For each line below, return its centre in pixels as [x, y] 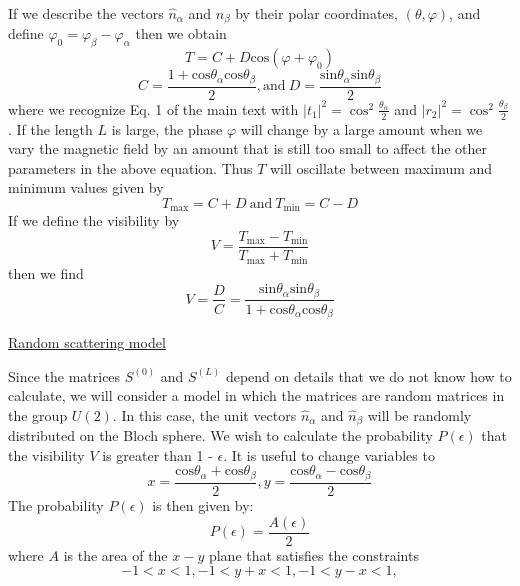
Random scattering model [87, 342]
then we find [46, 272]
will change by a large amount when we [361, 128]
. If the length [50, 128]
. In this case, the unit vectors [204, 414]
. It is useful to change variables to [329, 454]
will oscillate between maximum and [381, 167]
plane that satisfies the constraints [313, 554]
